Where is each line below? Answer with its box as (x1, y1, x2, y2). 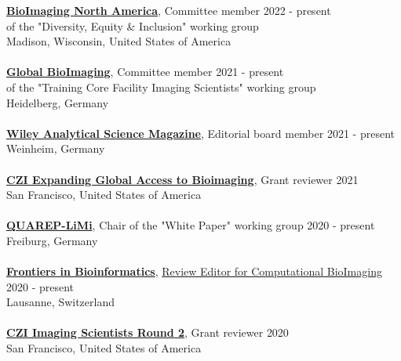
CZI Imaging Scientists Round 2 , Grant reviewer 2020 (6, 324, 289, 341)
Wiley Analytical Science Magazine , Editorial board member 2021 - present (6, 125, 395, 141)
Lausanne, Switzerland (6, 294, 115, 310)
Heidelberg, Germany (6, 94, 109, 110)
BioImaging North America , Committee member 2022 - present (6, 2, 331, 18)
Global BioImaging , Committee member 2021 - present (6, 63, 284, 80)
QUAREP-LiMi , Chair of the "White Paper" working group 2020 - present (6, 217, 375, 233)
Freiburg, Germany (6, 232, 98, 248)
